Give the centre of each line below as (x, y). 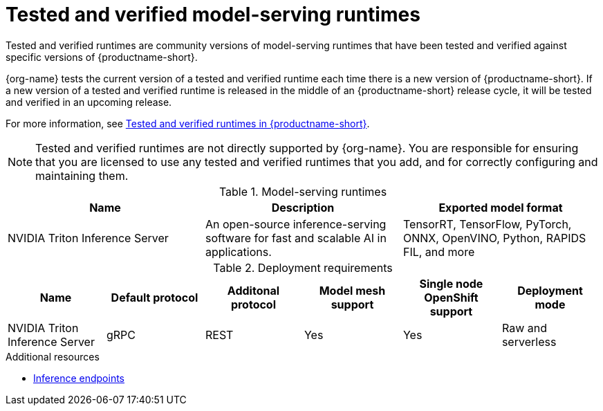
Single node (451, 283)
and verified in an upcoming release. (89, 102)
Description (303, 207)
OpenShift (451, 297)
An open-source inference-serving (296, 224)
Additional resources (53, 356)
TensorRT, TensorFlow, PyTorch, (487, 224)
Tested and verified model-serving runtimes (213, 15)
